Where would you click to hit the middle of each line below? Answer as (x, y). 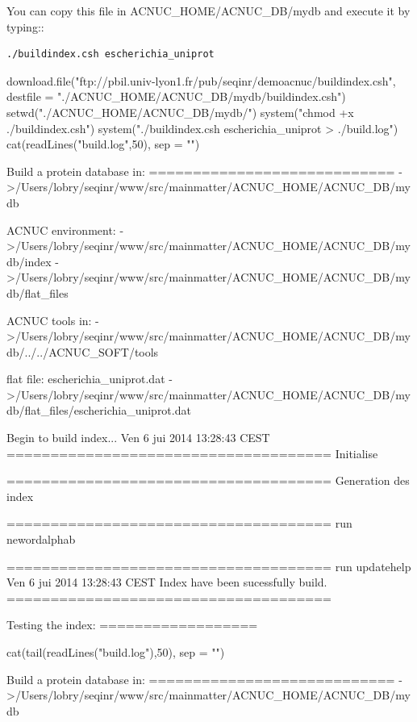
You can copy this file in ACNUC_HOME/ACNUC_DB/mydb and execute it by (208, 10)
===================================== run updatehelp (209, 566)
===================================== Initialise (192, 453)
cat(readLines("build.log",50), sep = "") (103, 144)
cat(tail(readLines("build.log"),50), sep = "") (116, 652)
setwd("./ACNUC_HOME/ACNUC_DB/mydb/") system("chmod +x (180, 112)
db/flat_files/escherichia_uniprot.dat (99, 410)
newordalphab (41, 539)
